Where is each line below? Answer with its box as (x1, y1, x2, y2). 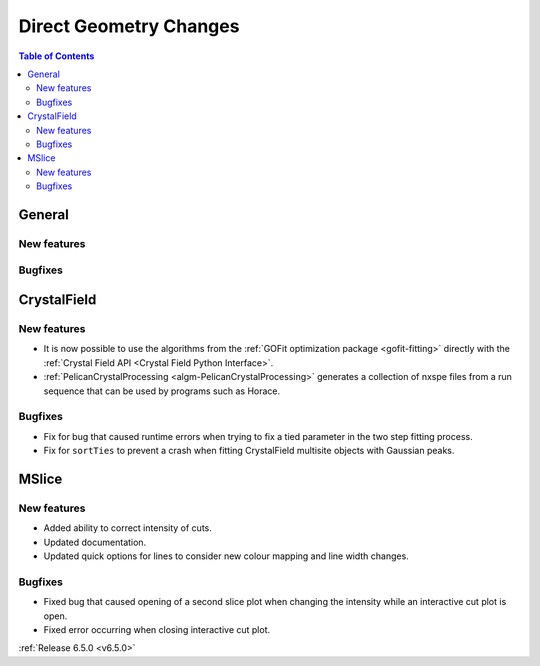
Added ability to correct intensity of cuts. (43, 522, 212, 534)
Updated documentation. (43, 536, 147, 548)
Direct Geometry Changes (18, 15, 240, 37)
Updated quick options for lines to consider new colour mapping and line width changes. (43, 550, 409, 562)
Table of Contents (18, 50, 95, 62)
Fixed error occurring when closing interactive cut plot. (43, 623, 270, 635)
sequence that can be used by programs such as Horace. (43, 385, 280, 397)
